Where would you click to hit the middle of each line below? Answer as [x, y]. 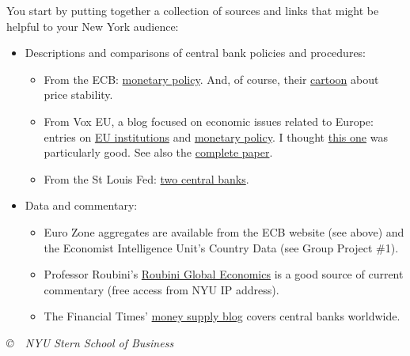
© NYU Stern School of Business [90, 342]
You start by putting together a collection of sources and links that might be [193, 10]
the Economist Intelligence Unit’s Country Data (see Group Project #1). [221, 247]
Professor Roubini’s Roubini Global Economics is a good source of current [224, 274]
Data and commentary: [81, 205]
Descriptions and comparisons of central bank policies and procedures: [196, 53]
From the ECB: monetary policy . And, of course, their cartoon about [211, 79]
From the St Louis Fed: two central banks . [146, 178]
